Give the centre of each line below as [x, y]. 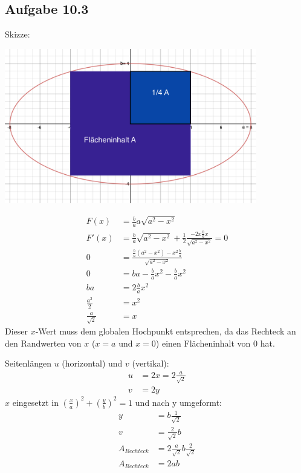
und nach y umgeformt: [178, 402]
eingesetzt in [35, 402]
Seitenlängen [28, 363]
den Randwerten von [43, 343]
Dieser [17, 331]
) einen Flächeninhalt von [203, 343]
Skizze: [18, 34]
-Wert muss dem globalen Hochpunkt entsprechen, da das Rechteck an [166, 331]
